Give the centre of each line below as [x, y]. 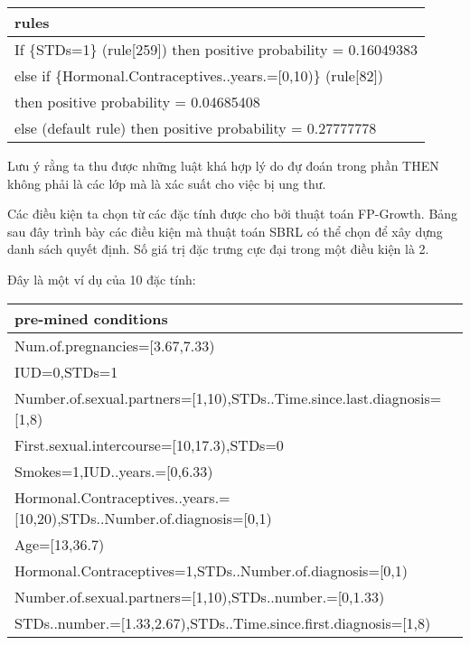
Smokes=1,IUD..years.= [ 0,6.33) [114, 471]
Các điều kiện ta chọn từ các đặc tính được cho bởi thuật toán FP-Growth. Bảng [233, 214]
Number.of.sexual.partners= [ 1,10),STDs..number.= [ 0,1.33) [200, 596]
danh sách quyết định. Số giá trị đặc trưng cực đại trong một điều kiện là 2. [218, 249]
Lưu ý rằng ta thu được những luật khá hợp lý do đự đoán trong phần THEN [223, 165]
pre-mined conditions [91, 318]
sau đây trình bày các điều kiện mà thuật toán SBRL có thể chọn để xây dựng [225, 231]
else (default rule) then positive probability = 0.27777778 [196, 128]
